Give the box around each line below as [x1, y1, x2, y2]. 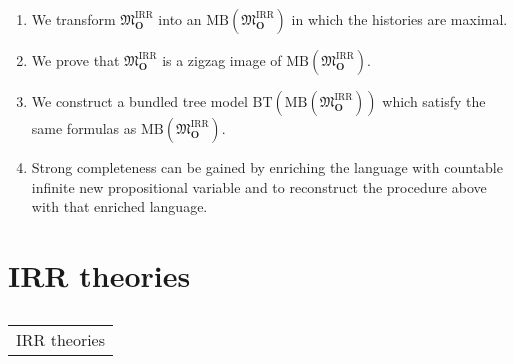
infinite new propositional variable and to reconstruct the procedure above [31, 176, 487, 197]
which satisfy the [382, 91, 486, 111]
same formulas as [31, 118, 137, 138]
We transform [31, 9, 116, 29]
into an [158, 9, 202, 29]
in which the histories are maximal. [291, 9, 508, 29]
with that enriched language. [31, 196, 208, 217]
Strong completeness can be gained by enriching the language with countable [31, 157, 503, 177]
